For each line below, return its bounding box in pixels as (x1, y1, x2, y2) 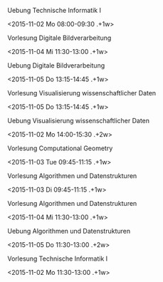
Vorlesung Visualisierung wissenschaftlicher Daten (7, 89, 157, 97)
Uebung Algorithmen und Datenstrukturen (7, 227, 130, 235)
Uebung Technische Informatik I (7, 6, 102, 14)
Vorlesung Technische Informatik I (7, 254, 108, 263)
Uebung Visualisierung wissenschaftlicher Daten (7, 117, 150, 125)
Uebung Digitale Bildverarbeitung (7, 61, 105, 70)
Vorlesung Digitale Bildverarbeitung (7, 33, 112, 42)
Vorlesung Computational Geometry (7, 144, 113, 152)
